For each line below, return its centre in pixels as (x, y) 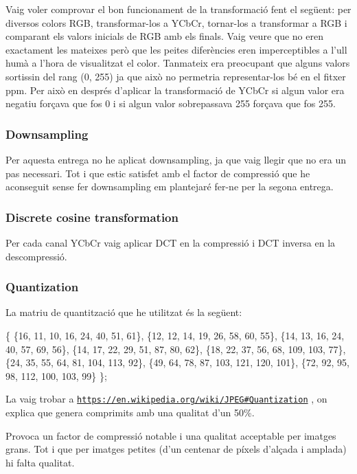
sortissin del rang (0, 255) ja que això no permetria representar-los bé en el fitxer (176, 76)
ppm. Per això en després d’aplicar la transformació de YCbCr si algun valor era (175, 90)
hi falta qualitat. (40, 462)
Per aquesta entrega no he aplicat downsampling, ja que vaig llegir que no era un (176, 159)
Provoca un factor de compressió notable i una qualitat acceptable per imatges (171, 435)
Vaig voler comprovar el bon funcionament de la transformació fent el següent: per (178, 9)
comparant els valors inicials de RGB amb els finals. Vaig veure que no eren (164, 36)
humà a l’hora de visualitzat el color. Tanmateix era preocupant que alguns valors (178, 63)
